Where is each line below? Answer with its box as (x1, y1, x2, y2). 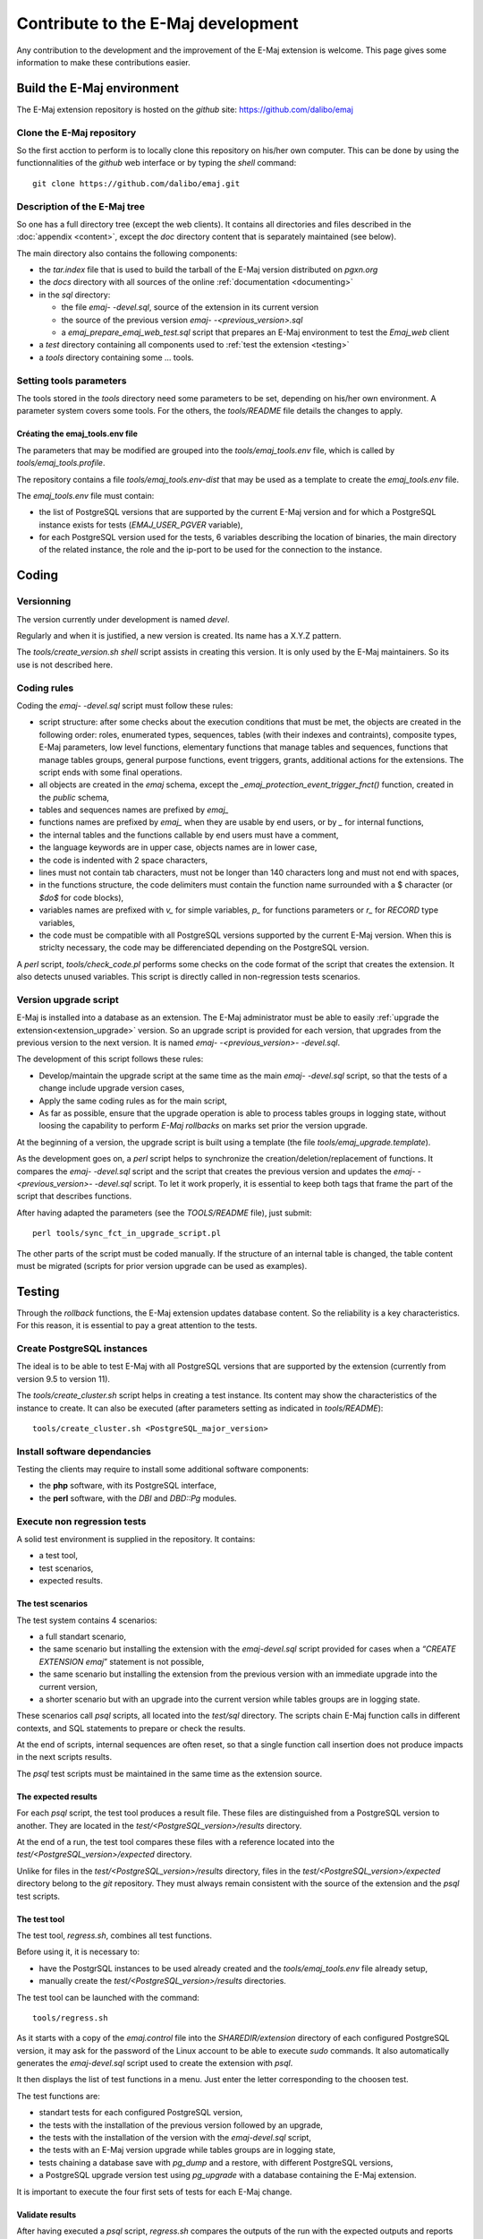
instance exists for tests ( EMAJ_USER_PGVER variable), (38, 519, 243, 530)
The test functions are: (16, 2090, 100, 2101)
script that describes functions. (16, 1191, 132, 1202)
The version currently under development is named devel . (16, 613, 230, 624)
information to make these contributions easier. (16, 56, 191, 67)
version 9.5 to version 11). (16, 1373, 111, 1384)
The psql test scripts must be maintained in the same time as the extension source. (16, 1768, 323, 1779)
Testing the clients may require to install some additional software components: (16, 1464, 309, 1475)
